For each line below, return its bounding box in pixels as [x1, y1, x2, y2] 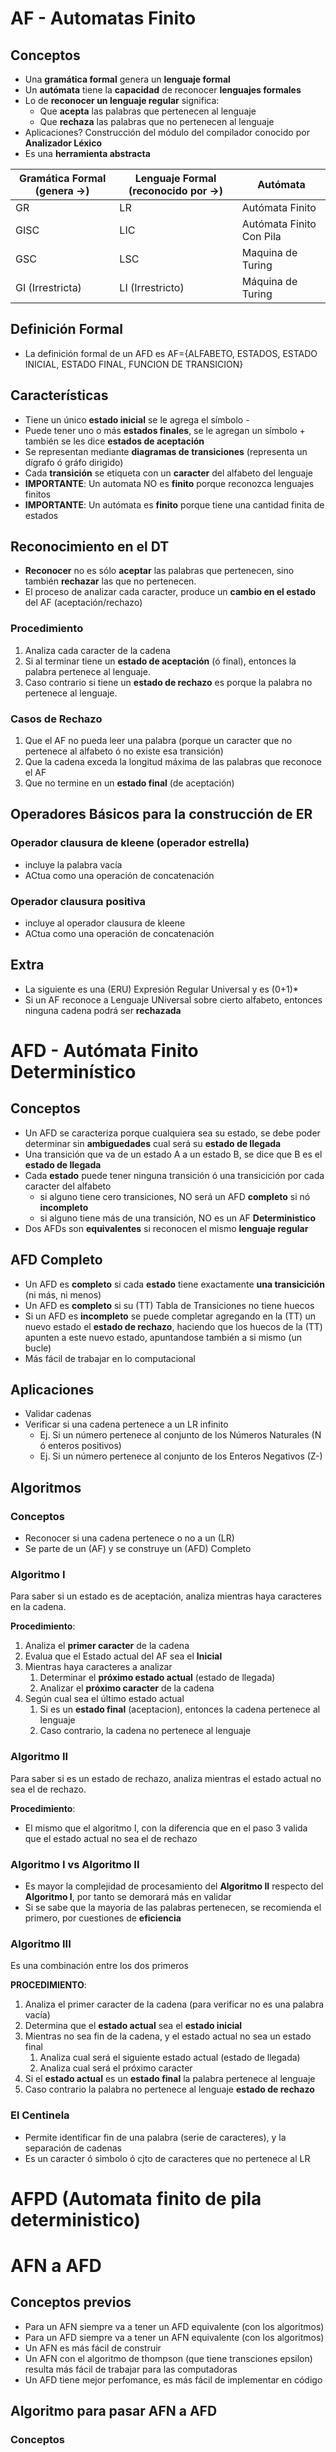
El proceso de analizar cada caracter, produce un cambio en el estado [24, 586, 317, 598]
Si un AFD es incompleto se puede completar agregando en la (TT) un [24, 1310, 316, 1322]
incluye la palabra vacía [24, 858, 123, 871]
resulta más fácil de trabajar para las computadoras [24, 2363, 238, 2375]
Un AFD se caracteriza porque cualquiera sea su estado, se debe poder [24, 1127, 321, 1139]
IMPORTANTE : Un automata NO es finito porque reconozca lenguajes [24, 477, 315, 489]
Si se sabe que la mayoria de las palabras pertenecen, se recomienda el [24, 1902, 322, 1914]
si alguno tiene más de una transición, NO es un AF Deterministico [39, 1212, 317, 1224]
